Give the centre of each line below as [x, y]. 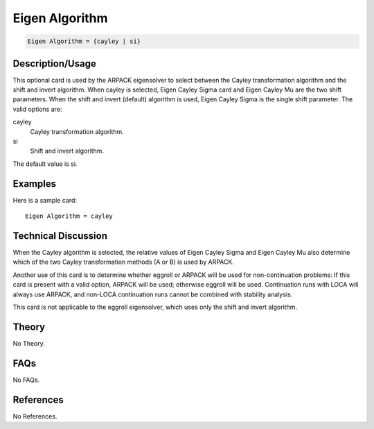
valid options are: [37, 109]
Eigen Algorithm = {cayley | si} [84, 41]
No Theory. [29, 343]
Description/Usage [54, 64]
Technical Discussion [60, 236]
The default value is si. [45, 164]
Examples [35, 184]
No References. [35, 416]
